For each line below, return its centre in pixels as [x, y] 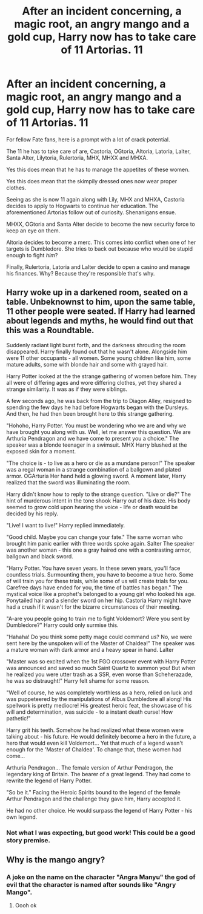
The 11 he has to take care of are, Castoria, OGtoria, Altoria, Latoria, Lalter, [98, 151]
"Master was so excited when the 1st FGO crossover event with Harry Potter [101, 661]
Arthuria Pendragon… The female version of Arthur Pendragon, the [90, 767]
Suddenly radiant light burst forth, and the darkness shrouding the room [96, 345]
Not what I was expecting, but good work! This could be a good [101, 833]
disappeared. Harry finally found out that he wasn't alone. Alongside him [97, 351]
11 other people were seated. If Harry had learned [101, 312]
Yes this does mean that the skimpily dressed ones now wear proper [92, 181]
